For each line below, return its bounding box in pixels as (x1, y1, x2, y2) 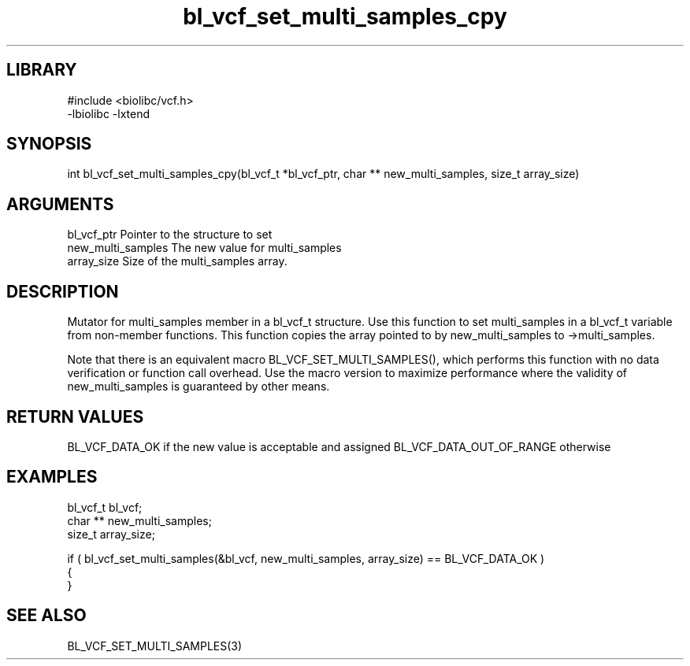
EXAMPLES (6, 467, 98, 487)
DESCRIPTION (6, 281, 119, 302)
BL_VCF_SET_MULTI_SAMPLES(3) (67, 638, 243, 653)
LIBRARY (6, 60, 77, 80)
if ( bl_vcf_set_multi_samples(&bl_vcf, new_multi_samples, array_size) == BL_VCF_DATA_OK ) (67, 551, 545, 565)
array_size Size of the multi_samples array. (67, 254, 287, 268)
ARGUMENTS (6, 194, 114, 214)
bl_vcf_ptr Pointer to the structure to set (67, 228, 273, 242)
